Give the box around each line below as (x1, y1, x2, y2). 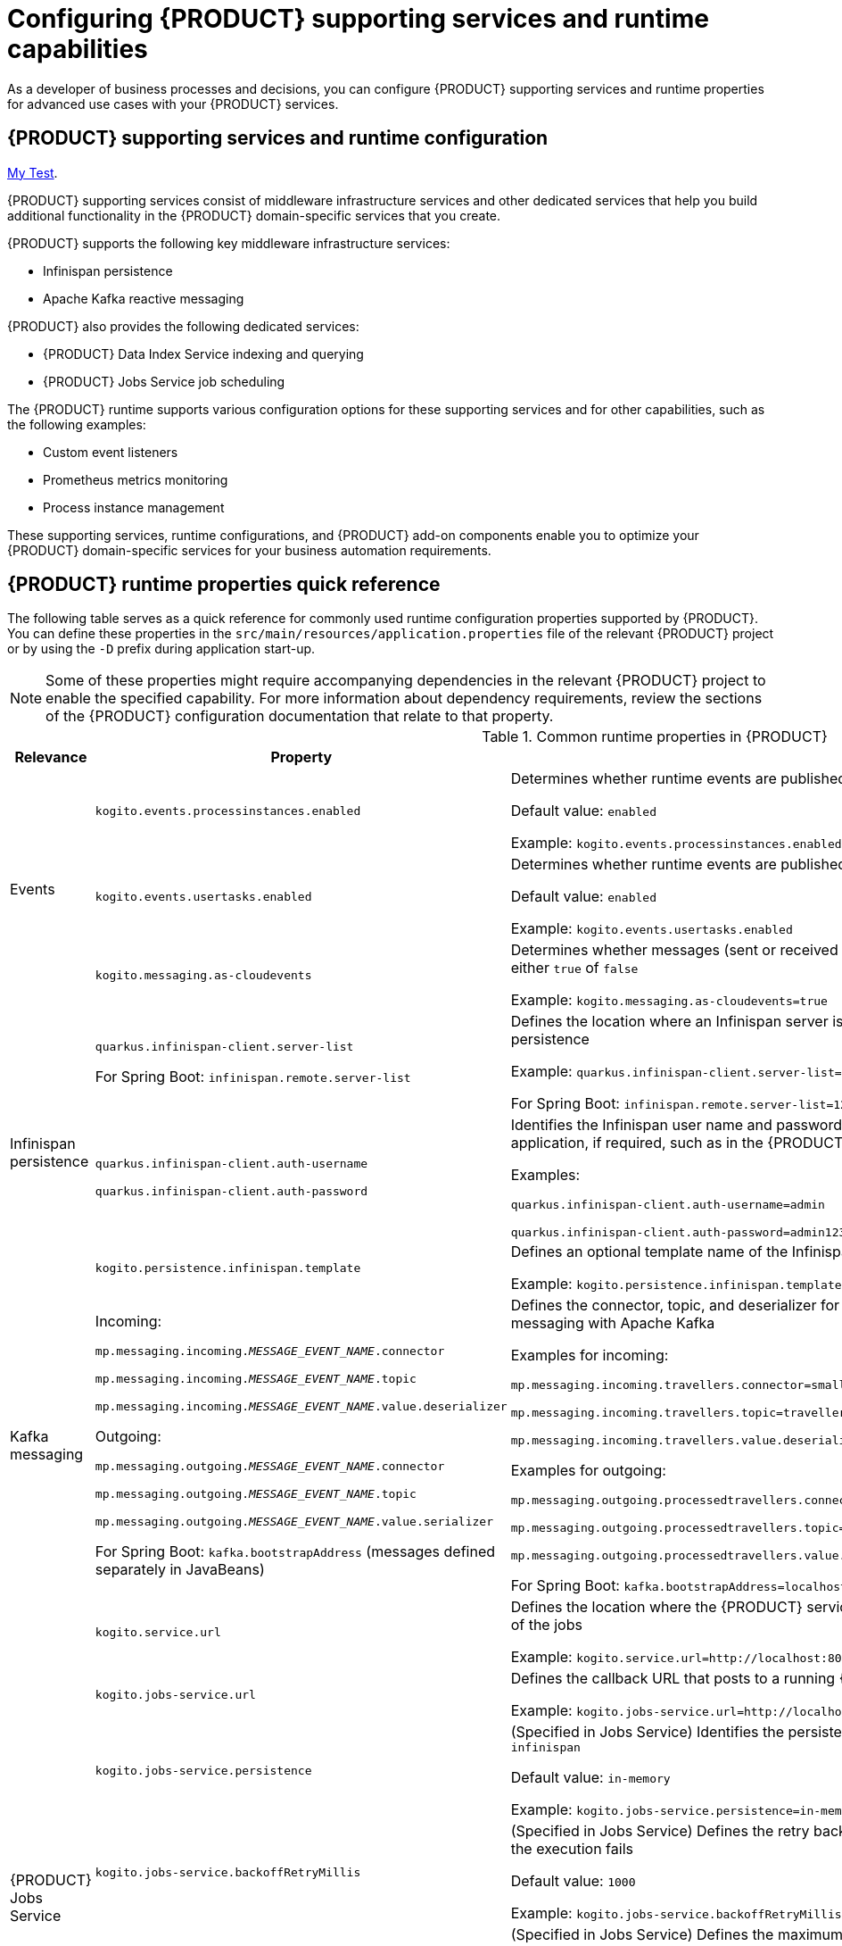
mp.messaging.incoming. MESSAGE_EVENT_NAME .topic (95, 1372, 417, 1386)
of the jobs (510, 1616, 582, 1634)
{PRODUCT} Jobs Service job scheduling (43, 373, 285, 389)
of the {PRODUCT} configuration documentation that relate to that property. (45, 707, 554, 726)
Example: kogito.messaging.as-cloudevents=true (510, 991, 828, 1010)
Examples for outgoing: (510, 1461, 666, 1480)
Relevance (14, 748, 87, 767)
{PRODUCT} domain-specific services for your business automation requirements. (7, 542, 491, 558)
